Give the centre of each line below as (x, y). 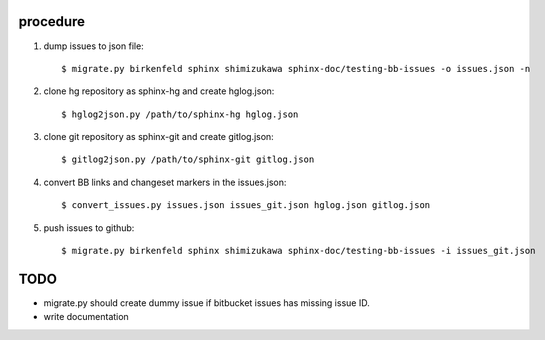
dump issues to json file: (93, 46)
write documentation (86, 317)
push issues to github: (89, 227)
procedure (51, 21)
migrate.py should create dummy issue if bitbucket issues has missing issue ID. (206, 302)
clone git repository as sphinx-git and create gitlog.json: (158, 137)
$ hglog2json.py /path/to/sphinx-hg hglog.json (180, 114)
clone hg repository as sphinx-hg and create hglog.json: (159, 91)
